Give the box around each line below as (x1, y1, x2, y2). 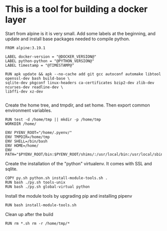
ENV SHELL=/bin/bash (5, 138, 48, 144)
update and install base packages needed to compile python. (5, 36, 130, 42)
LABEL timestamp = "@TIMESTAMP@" (5, 63, 75, 68)
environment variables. (5, 107, 52, 113)
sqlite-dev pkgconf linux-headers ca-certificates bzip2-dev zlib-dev (5, 80, 155, 85)
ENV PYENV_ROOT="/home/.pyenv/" (5, 130, 72, 135)
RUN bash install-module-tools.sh (5, 203, 77, 208)
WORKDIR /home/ (5, 121, 37, 126)
